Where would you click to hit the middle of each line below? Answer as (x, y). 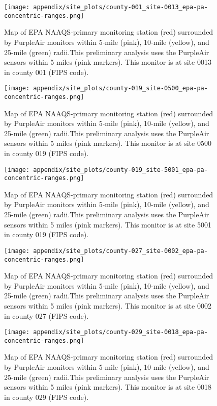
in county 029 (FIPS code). (46, 397)
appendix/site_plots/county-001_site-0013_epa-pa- (120, 7)
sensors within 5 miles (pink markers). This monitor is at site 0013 (108, 62)
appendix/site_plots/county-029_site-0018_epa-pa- (120, 332)
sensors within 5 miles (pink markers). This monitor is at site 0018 (108, 387)
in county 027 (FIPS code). (46, 315)
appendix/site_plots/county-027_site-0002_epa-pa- (120, 251)
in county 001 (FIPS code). (46, 72)
